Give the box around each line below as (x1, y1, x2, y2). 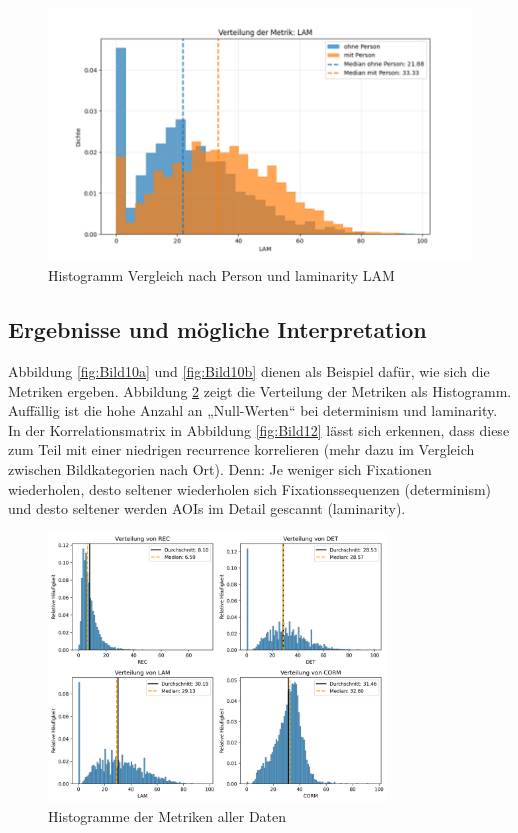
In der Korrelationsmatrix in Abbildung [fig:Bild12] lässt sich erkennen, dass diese (8, 419, 510, 440)
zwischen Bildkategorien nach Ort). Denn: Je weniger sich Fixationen (8, 459, 432, 480)
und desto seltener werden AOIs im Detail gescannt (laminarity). (8, 498, 406, 519)
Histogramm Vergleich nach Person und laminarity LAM (48, 265, 395, 286)
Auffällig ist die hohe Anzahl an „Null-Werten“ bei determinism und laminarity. (8, 400, 498, 421)
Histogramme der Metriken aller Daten (48, 806, 287, 827)
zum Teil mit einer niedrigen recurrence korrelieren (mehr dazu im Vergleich (8, 439, 475, 460)
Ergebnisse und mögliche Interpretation (8, 314, 427, 345)
